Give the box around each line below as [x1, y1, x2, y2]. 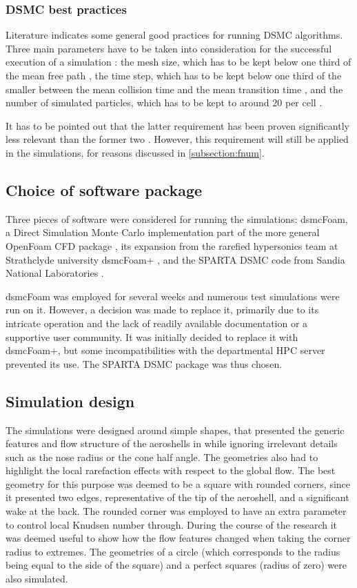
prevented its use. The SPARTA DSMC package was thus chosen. [6, 356, 283, 371]
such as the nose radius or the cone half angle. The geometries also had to [6, 449, 318, 464]
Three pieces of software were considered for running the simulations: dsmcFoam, [6, 211, 348, 226]
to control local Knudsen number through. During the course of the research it [6, 517, 337, 531]
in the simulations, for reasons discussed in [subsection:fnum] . [6, 145, 265, 159]
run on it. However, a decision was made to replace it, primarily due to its [6, 302, 319, 317]
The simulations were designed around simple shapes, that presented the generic [6, 422, 345, 437]
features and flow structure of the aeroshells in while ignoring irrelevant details [6, 436, 338, 451]
